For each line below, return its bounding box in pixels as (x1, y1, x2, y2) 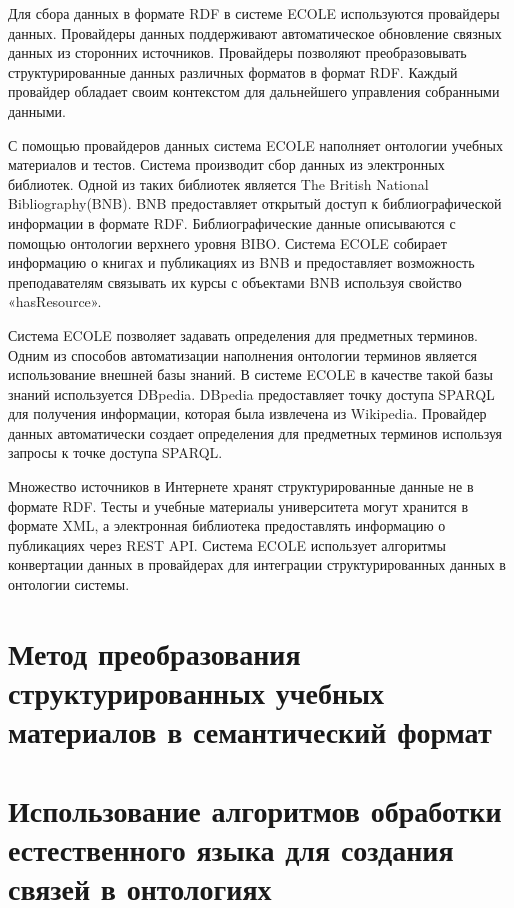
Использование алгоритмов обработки (8, 789, 502, 830)
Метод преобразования (8, 632, 301, 673)
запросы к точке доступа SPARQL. (8, 442, 223, 463)
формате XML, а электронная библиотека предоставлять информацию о (8, 515, 446, 536)
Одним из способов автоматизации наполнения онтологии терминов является (8, 344, 478, 365)
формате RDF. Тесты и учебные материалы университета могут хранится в (8, 495, 469, 516)
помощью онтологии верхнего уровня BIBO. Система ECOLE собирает (8, 232, 447, 253)
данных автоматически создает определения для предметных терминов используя (8, 422, 503, 443)
